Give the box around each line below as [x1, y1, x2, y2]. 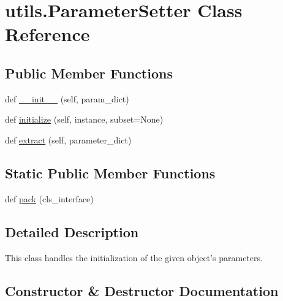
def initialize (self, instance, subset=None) [5, 113, 164, 126]
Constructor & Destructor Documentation [5, 281, 279, 300]
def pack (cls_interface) [5, 192, 94, 205]
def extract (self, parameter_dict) [5, 133, 132, 146]
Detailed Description [5, 222, 139, 241]
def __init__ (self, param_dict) [5, 92, 129, 105]
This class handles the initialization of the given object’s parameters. [5, 251, 263, 264]
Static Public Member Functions [5, 163, 216, 182]
